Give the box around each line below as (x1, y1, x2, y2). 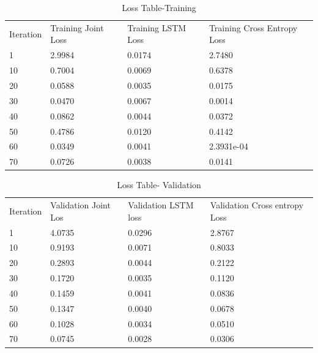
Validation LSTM (128, 199, 194, 211)
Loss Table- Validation (117, 178, 201, 191)
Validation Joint (50, 199, 111, 211)
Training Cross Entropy (209, 21, 298, 34)
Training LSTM (127, 21, 187, 34)
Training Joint (50, 21, 104, 34)
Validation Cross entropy (210, 199, 304, 211)
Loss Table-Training (122, 1, 196, 13)
